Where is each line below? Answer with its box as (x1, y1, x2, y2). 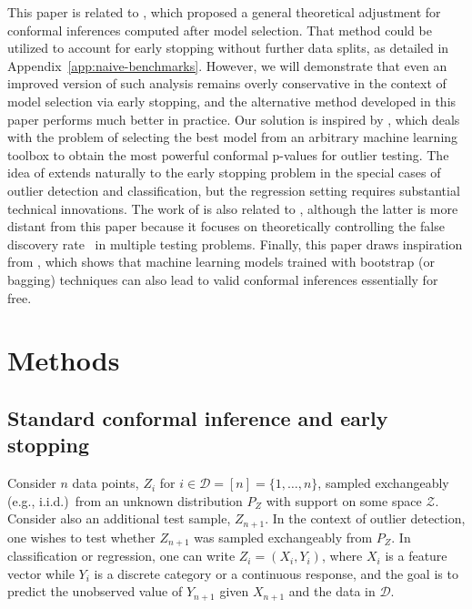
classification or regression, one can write (7, 546, 236, 565)
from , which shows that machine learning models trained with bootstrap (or (7, 252, 435, 271)
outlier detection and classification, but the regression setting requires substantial (7, 180, 460, 199)
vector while (7, 563, 75, 583)
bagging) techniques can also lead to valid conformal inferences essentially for (7, 269, 438, 289)
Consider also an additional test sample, (7, 509, 231, 528)
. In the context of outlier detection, (265, 509, 466, 528)
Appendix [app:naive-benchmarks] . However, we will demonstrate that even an (7, 56, 447, 75)
